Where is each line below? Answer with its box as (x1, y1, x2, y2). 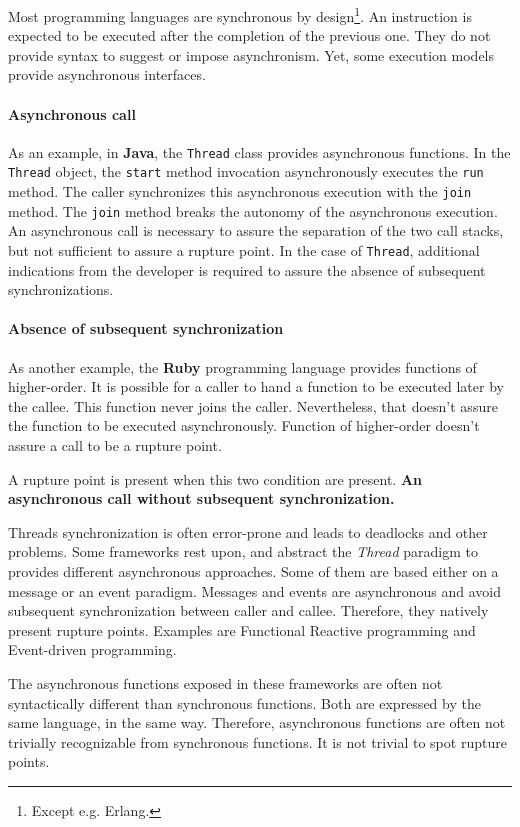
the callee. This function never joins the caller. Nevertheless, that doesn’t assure (8, 395, 498, 416)
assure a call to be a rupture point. (8, 435, 222, 456)
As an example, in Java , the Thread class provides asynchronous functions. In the (8, 141, 511, 162)
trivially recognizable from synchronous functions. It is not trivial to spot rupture (8, 731, 507, 752)
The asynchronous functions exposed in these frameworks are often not (8, 673, 443, 693)
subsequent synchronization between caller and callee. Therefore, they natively (8, 600, 489, 621)
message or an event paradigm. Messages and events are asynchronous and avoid (8, 580, 502, 601)
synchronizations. (8, 279, 114, 300)
